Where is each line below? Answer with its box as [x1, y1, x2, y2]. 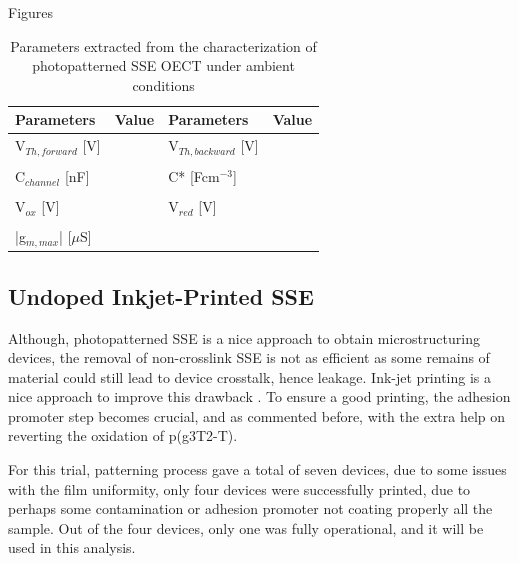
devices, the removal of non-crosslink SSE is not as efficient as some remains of [8, 347, 490, 368]
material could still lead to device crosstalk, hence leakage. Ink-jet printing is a [8, 366, 492, 387]
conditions [132, 74, 195, 95]
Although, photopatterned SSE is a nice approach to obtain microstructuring [8, 327, 480, 348]
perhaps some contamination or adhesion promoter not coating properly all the [8, 498, 493, 519]
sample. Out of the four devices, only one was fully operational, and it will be [8, 517, 484, 538]
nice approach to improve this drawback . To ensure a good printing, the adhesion [8, 386, 511, 407]
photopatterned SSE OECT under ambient [32, 55, 295, 76]
